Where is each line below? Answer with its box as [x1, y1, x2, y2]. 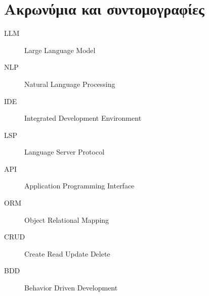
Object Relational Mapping [24, 214, 109, 225]
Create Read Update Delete [24, 248, 110, 259]
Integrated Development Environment [24, 113, 142, 123]
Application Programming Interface [24, 180, 135, 191]
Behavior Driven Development [24, 282, 118, 293]
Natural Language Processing [24, 78, 115, 89]
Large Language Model [24, 44, 96, 55]
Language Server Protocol [24, 146, 105, 157]
